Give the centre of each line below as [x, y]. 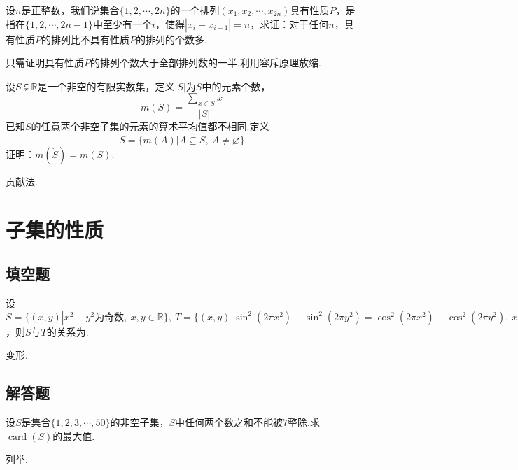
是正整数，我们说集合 [70, 10]
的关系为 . [68, 331]
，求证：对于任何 [289, 23]
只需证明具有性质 [45, 63]
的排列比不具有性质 [85, 39]
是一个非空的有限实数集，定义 [106, 86]
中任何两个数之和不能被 [229, 422]
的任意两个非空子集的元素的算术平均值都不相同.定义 [150, 126]
